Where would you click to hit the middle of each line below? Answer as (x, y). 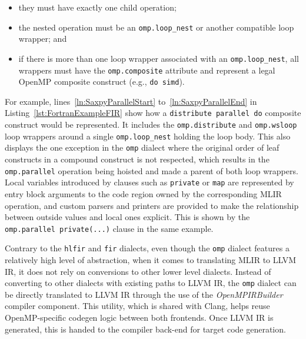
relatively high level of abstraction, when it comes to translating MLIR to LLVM (151, 260)
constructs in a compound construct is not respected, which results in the (137, 159)
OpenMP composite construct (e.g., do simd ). (102, 82)
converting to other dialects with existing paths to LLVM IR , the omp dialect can (151, 283)
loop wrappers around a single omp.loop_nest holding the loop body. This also (148, 136)
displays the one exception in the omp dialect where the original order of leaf (142, 147)
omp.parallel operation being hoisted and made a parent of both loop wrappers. (152, 170)
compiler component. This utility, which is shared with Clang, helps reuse (137, 306)
